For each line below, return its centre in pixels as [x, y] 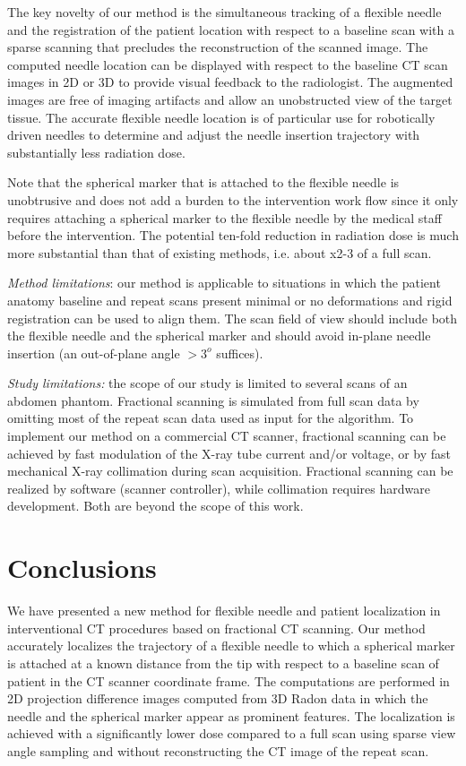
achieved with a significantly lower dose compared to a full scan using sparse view [232, 733]
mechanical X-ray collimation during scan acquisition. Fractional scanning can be [230, 471]
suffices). [240, 353]
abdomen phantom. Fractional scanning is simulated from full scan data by [213, 400]
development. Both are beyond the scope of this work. [155, 506]
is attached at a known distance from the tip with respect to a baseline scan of [223, 663]
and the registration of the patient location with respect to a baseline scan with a [231, 29]
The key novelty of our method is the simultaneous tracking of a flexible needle [224, 12]
